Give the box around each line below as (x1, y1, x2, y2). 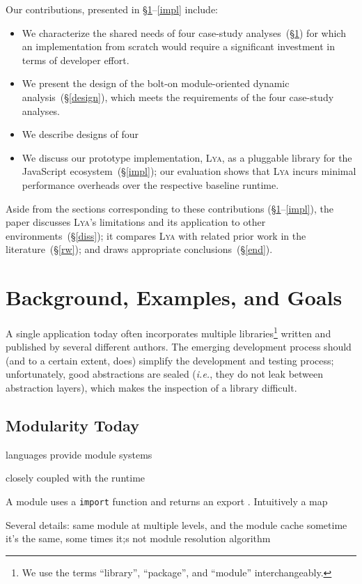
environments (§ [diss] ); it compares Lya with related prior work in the (6, 228, 306, 243)
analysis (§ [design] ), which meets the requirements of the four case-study (22, 89, 334, 104)
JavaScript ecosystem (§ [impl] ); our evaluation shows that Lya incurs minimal (22, 164, 356, 178)
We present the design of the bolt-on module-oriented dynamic (22, 76, 290, 91)
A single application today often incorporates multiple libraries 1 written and (6, 324, 331, 340)
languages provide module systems (6, 447, 152, 461)
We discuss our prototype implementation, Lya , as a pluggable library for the (22, 150, 352, 164)
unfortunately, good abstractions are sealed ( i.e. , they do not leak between (6, 367, 324, 381)
